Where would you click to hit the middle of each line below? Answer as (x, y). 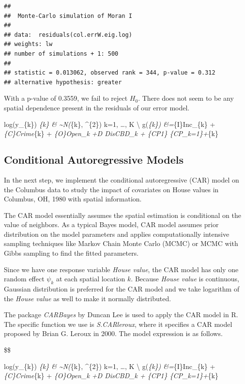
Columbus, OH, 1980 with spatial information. (73, 199)
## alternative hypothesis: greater (63, 82)
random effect (24, 279)
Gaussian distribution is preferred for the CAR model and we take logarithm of (122, 289)
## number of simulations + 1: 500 (61, 54)
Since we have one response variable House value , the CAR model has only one (121, 269)
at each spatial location (91, 279)
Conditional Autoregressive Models (94, 160)
